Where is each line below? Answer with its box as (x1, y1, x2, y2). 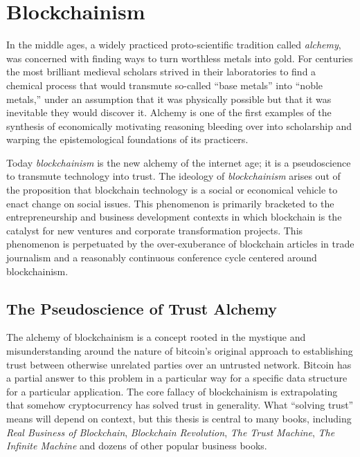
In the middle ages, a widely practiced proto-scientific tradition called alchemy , (6, 37, 341, 52)
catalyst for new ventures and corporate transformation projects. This (6, 223, 303, 237)
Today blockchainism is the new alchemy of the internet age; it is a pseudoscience (6, 155, 351, 169)
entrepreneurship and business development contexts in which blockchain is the (6, 209, 342, 224)
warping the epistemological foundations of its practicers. (6, 132, 249, 147)
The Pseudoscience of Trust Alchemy (6, 297, 277, 319)
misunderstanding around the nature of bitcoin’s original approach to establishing (6, 344, 353, 358)
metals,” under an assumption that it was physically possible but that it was (6, 91, 332, 106)
